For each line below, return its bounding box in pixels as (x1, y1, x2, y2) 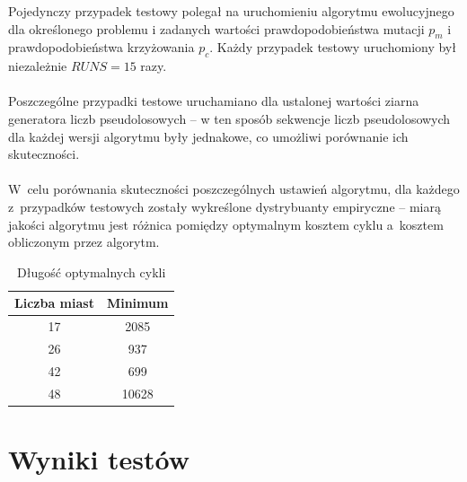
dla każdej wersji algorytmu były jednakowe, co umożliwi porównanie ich (8, 127, 409, 145)
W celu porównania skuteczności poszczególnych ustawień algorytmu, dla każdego (8, 180, 460, 198)
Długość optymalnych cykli (17, 262, 166, 281)
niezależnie (8, 57, 67, 75)
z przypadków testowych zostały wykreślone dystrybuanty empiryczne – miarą (8, 197, 441, 215)
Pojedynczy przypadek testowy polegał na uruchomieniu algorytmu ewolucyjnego (8, 2, 454, 20)
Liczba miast (14, 294, 94, 312)
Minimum (106, 294, 169, 312)
